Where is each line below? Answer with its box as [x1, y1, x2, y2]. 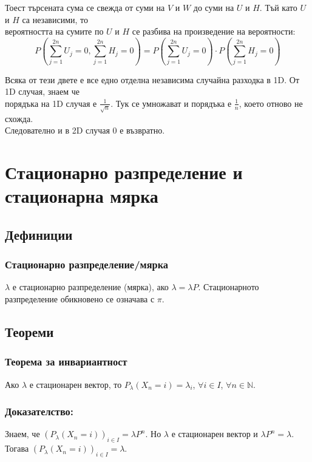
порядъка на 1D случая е [5, 97, 97, 109]
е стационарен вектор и [171, 427, 258, 440]
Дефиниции [5, 225, 73, 243]
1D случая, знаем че [5, 85, 80, 98]
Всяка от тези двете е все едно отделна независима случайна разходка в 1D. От [5, 73, 300, 86]
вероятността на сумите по [5, 25, 104, 38]
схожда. [5, 112, 33, 124]
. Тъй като [259, 1, 297, 13]
